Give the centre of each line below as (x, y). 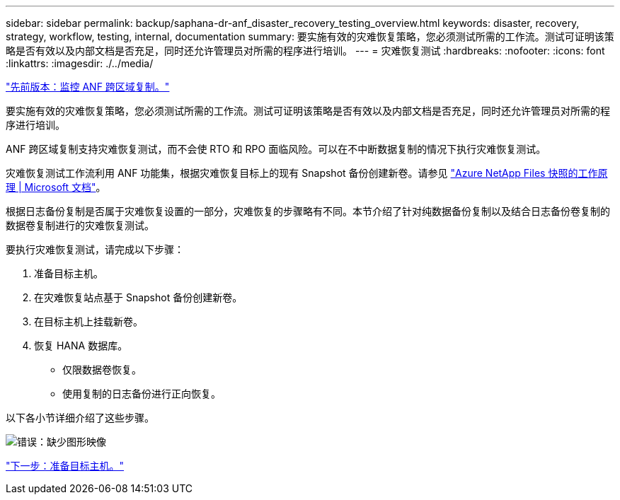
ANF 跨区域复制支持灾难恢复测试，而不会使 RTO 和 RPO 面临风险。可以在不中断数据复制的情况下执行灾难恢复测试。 (276, 149)
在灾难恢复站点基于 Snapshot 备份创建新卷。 (138, 297)
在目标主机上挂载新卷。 (88, 321)
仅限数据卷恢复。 (102, 370)
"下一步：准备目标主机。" (65, 466)
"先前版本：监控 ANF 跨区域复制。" (88, 87)
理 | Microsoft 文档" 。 (56, 187)
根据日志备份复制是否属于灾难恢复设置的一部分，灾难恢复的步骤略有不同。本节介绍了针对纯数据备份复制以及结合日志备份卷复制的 (308, 211)
